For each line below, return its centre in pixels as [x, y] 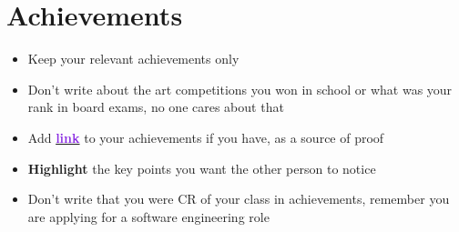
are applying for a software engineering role [148, 216]
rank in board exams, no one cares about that [156, 107]
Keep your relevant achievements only [133, 59]
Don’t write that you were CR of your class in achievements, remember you [239, 199]
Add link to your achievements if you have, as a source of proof [206, 137]
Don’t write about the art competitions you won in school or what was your [240, 89]
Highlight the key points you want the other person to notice [202, 168]
